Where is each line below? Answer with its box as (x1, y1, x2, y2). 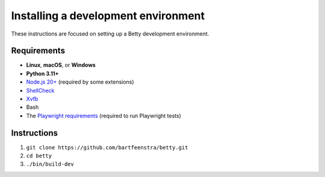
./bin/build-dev (26, 161, 75, 168)
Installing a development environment (11, 9, 205, 22)
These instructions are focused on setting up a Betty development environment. (11, 30, 209, 37)
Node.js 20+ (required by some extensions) (26, 78, 135, 85)
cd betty (26, 152, 52, 160)
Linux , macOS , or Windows (26, 61, 96, 69)
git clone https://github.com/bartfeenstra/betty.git (26, 144, 188, 151)
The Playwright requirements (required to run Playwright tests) (26, 112, 182, 119)
